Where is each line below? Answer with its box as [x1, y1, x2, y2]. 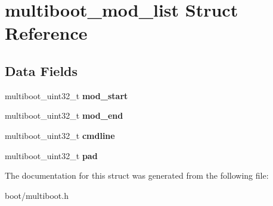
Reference [5, 21, 88, 45]
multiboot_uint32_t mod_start [5, 89, 128, 102]
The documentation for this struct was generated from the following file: [5, 169, 269, 182]
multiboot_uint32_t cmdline [5, 129, 115, 141]
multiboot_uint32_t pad [5, 149, 98, 161]
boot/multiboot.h [5, 189, 69, 201]
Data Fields [5, 61, 78, 80]
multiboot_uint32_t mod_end [5, 109, 123, 122]
